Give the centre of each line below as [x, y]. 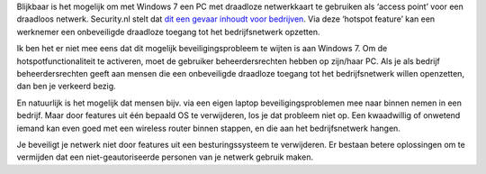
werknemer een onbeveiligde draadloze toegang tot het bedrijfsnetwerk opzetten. [168, 32]
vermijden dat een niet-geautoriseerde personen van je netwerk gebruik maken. [165, 157]
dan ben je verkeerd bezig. [66, 87]
